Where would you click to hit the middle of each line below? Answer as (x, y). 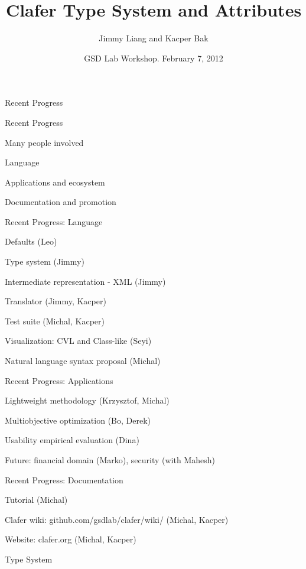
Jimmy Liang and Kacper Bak (154, 38)
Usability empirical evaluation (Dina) (72, 440)
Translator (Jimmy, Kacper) (56, 301)
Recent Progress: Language (54, 221)
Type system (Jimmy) (45, 261)
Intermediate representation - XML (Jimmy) (85, 281)
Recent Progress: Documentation (64, 479)
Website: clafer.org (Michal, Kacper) (71, 539)
